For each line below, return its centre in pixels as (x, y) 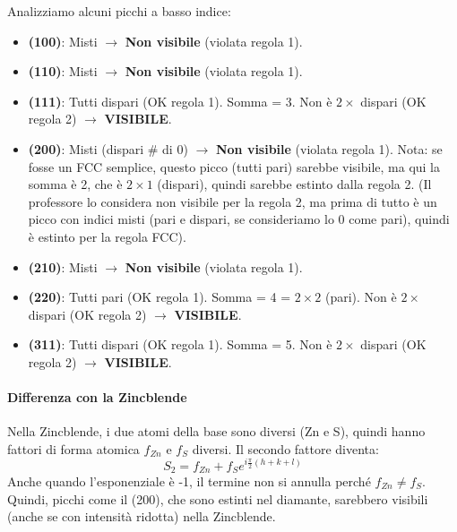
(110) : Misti (63, 71)
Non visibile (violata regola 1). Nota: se (329, 148)
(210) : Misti (63, 266)
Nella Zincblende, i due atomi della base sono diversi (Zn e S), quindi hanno (216, 431)
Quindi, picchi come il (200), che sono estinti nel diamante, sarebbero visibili (218, 498)
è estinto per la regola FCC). (107, 236)
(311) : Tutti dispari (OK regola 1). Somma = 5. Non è (180, 344)
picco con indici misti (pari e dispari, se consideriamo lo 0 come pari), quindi (239, 219)
